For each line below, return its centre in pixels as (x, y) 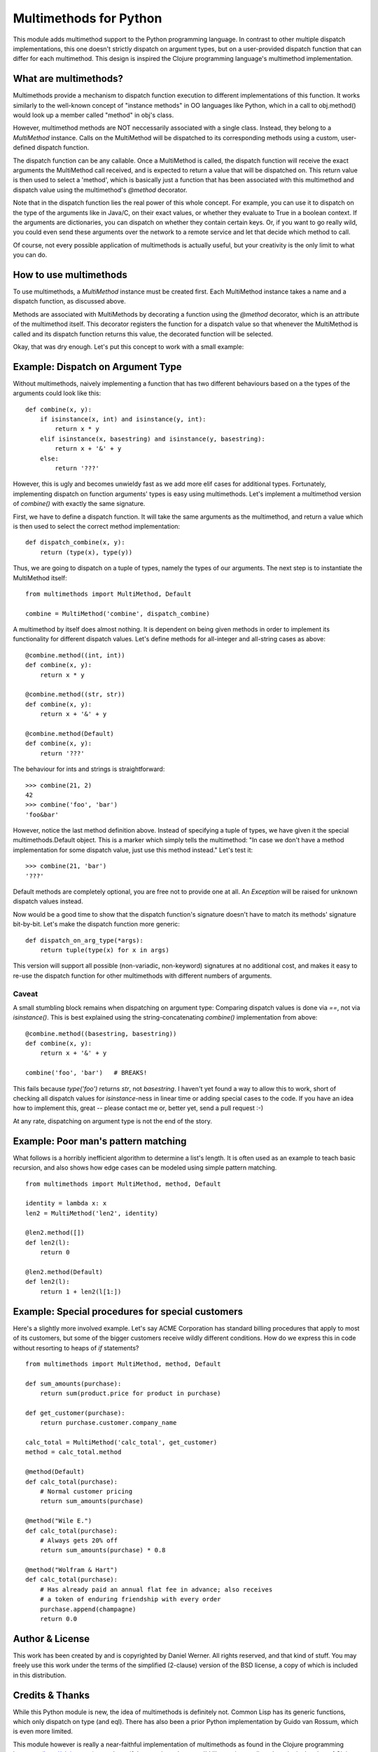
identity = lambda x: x (66, 1203)
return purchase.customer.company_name (108, 1423)
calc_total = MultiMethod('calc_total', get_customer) (121, 1443)
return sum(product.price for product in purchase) (130, 1394)
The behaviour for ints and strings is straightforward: (89, 769)
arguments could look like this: (57, 393)
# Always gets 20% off (79, 1540)
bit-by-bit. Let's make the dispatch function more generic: (96, 924)
